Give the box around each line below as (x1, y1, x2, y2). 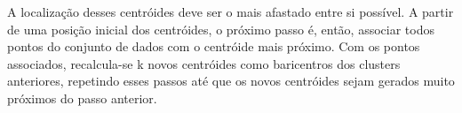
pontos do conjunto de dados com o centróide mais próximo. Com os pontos (7, 37, 420, 56)
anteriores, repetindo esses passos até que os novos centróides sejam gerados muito (7, 72, 455, 90)
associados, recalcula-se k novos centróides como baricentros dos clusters (7, 54, 401, 72)
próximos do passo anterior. (7, 88, 157, 107)
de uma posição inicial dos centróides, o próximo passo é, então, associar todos (7, 19, 434, 38)
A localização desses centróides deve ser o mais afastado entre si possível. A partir (7, 3, 454, 20)
